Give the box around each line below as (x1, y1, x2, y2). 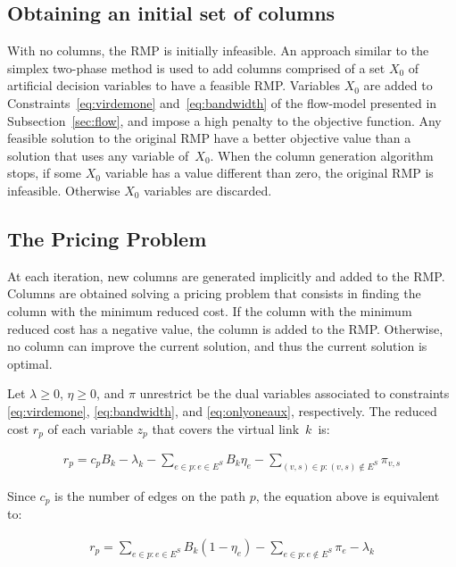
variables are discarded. (144, 180, 272, 199)
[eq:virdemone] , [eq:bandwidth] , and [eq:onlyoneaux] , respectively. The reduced (7, 401, 437, 420)
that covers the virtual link (152, 419, 300, 438)
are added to (363, 76, 433, 95)
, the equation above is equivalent (255, 486, 440, 504)
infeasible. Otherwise (7, 180, 120, 199)
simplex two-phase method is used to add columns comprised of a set (7, 58, 386, 77)
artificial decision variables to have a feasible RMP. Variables (7, 76, 340, 95)
